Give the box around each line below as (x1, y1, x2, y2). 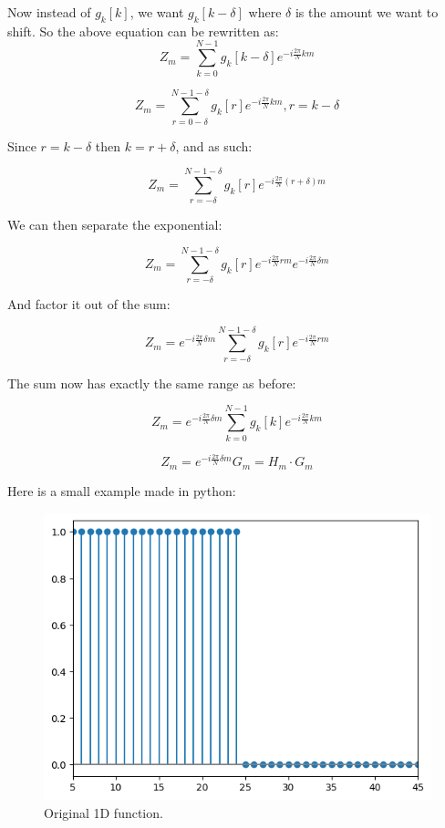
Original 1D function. (44, 803, 163, 823)
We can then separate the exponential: (7, 215, 222, 234)
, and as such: (175, 136, 253, 155)
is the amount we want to (295, 3, 439, 21)
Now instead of (7, 3, 91, 21)
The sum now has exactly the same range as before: (7, 373, 296, 392)
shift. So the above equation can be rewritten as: (7, 21, 279, 40)
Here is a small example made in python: (7, 481, 236, 500)
